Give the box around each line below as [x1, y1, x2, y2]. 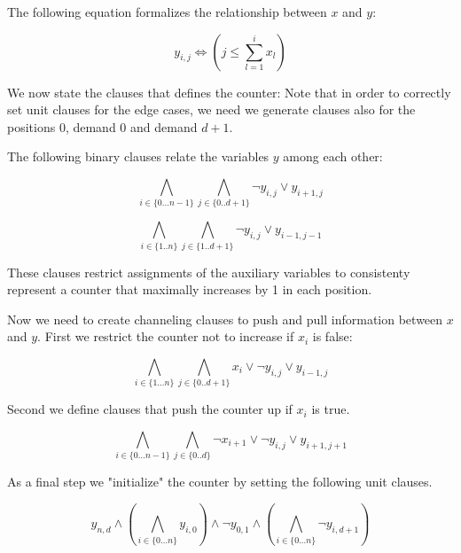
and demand [130, 117, 198, 136]
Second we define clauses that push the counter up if [7, 400, 293, 418]
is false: [312, 327, 353, 346]
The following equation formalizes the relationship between [7, 3, 327, 20]
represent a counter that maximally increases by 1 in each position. [7, 280, 372, 299]
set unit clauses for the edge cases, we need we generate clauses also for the [7, 100, 416, 119]
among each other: [283, 147, 383, 166]
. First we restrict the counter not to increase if [37, 327, 294, 346]
